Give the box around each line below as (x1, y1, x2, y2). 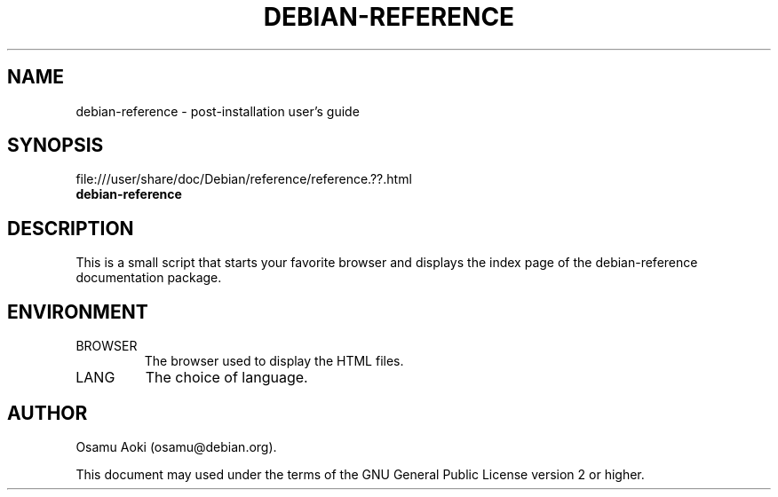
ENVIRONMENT (7, 300, 148, 323)
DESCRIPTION (7, 217, 134, 240)
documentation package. (75, 270, 222, 286)
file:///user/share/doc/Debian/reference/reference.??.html (75, 171, 412, 187)
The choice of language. (145, 368, 308, 387)
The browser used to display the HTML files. (144, 353, 404, 369)
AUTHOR (7, 401, 88, 424)
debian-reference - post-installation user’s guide (75, 103, 360, 119)
